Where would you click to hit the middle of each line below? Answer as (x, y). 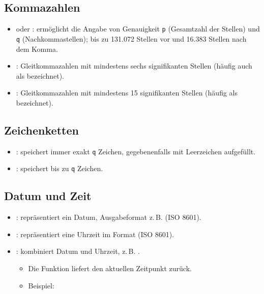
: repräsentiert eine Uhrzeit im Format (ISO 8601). (95, 234)
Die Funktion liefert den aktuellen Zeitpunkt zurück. (110, 268)
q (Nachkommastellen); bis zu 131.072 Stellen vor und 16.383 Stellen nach (131, 38)
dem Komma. (37, 48)
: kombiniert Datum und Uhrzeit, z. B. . (78, 251)
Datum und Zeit (48, 196)
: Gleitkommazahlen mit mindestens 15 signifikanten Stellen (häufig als (127, 93)
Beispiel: (41, 285)
